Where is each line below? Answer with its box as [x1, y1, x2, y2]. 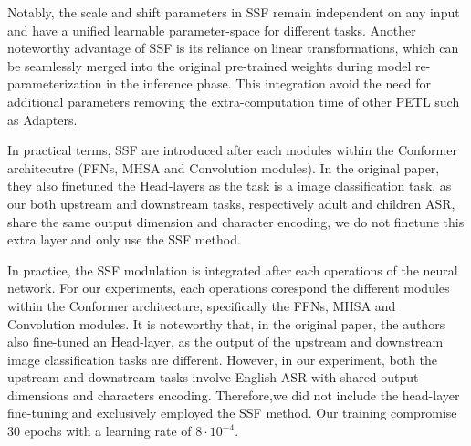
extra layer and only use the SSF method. [7, 230, 241, 249]
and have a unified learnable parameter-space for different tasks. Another [7, 20, 416, 39]
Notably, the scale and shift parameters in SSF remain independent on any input [7, 3, 460, 21]
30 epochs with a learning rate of [7, 421, 192, 441]
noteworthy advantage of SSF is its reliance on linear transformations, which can [7, 38, 459, 57]
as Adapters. [7, 109, 78, 129]
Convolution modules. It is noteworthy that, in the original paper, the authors [7, 314, 445, 333]
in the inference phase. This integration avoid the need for [106, 74, 431, 93]
